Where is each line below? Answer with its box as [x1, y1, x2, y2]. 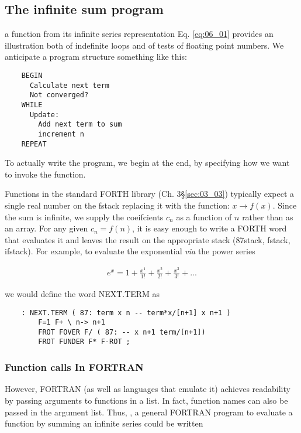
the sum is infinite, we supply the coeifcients [5, 210, 164, 223]
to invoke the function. [5, 168, 86, 180]
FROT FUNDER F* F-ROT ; [38, 337, 130, 346]
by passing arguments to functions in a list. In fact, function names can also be [5, 394, 288, 406]
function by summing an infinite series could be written [5, 417, 203, 429]
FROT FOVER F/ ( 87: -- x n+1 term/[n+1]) [38, 328, 206, 336]
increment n [38, 129, 85, 138]
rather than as [242, 210, 293, 223]
